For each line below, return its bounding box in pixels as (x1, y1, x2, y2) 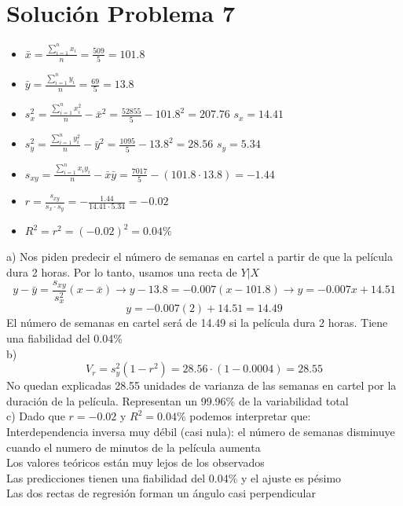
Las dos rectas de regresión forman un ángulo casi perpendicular (6, 485, 316, 501)
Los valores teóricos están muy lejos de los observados (6, 454, 265, 471)
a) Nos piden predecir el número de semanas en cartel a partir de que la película (6, 248, 393, 265)
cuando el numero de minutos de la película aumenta (6, 438, 261, 455)
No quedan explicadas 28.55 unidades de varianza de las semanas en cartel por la (6, 377, 397, 394)
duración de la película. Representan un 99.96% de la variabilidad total (6, 392, 349, 409)
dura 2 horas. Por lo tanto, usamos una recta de (6, 263, 237, 280)
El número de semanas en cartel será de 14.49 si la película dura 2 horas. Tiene (6, 314, 388, 331)
